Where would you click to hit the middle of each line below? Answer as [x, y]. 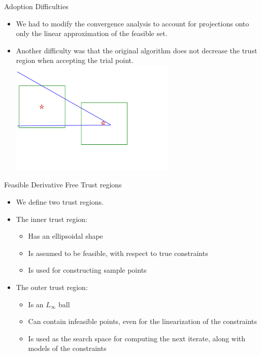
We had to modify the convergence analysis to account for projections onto [133, 23]
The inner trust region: [52, 219]
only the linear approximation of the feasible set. [92, 33]
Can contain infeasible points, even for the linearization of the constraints [142, 321]
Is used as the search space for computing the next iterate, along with [137, 338]
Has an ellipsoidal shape [66, 236]
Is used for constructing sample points [87, 270]
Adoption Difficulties [36, 6]
